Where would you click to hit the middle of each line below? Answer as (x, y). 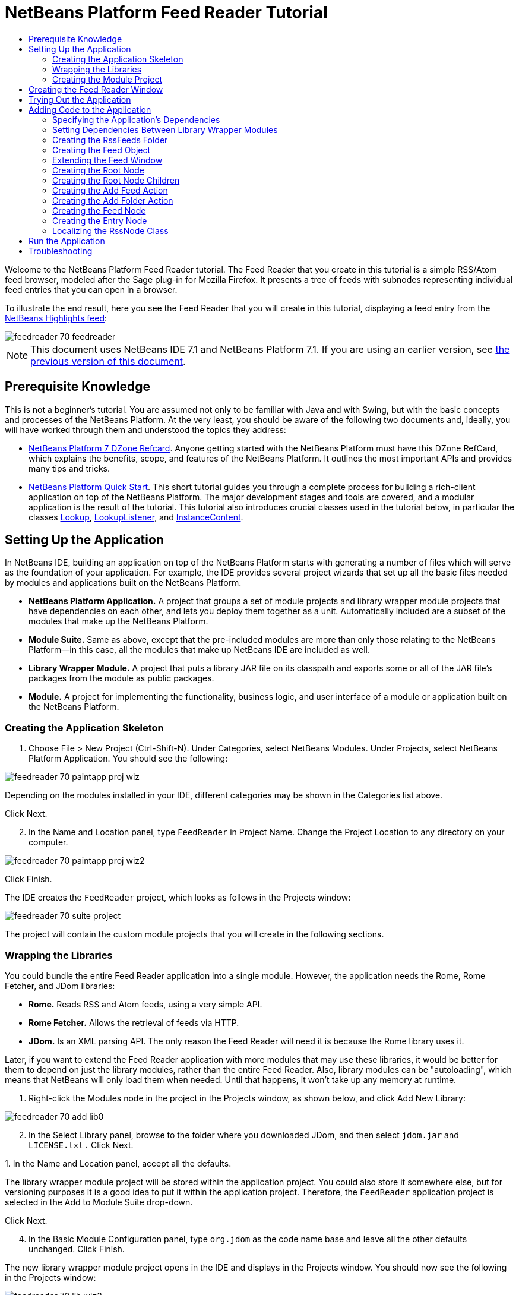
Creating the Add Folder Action (113, 200)
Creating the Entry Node (100, 220)
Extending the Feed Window (107, 160)
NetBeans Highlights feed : (56, 318)
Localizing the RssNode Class (110, 230)
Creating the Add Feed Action (110, 190)
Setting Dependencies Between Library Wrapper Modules (165, 129)
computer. (48, 842)
